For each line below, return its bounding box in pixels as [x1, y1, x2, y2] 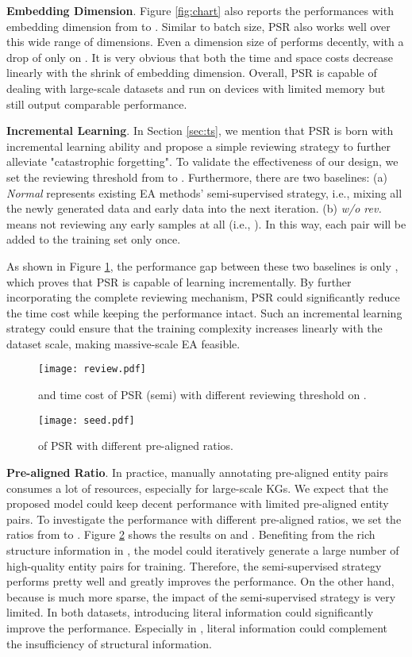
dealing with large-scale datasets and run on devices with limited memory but [6, 79, 386, 96]
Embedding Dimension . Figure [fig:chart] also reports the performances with [6, 2, 394, 18]
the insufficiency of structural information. [6, 635, 212, 651]
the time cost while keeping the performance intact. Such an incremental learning [6, 304, 402, 321]
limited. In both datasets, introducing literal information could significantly [6, 604, 374, 620]
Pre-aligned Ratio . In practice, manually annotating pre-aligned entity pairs [6, 463, 388, 480]
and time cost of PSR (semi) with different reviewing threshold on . [38, 386, 367, 403]
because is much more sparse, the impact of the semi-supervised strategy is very [6, 588, 396, 605]
